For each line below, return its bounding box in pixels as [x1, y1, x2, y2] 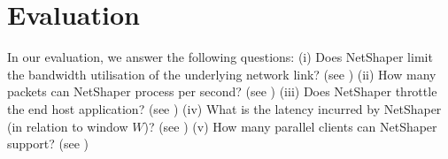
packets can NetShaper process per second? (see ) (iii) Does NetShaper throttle [7, 82, 437, 101]
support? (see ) [7, 134, 89, 153]
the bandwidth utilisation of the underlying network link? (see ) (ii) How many [7, 64, 436, 83]
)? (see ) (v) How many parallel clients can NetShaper [143, 117, 437, 135]
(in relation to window [7, 117, 128, 135]
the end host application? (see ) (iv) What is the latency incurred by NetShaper [7, 99, 442, 117]
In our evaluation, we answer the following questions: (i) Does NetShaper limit [7, 48, 433, 66]
